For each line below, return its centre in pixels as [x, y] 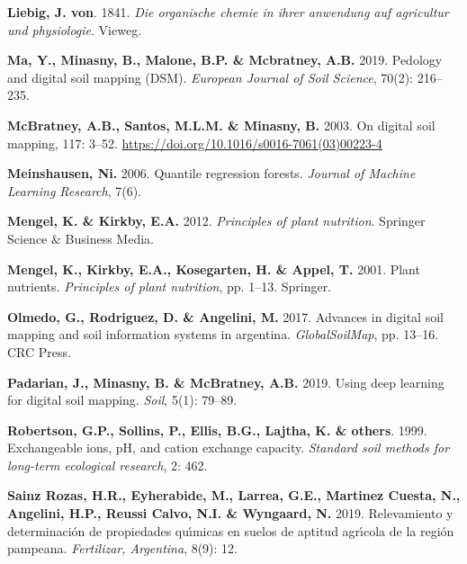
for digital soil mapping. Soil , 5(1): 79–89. [122, 400]
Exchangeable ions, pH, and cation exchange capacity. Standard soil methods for [229, 448]
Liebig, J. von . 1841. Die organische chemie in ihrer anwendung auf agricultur [228, 12]
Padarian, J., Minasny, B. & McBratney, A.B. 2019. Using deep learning [226, 382]
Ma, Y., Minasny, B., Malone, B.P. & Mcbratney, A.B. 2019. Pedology [225, 60]
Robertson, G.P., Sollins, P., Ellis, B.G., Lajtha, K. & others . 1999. [217, 430]
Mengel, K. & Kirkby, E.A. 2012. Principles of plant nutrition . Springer [216, 221]
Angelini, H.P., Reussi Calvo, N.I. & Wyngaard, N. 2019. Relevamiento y [230, 513]
